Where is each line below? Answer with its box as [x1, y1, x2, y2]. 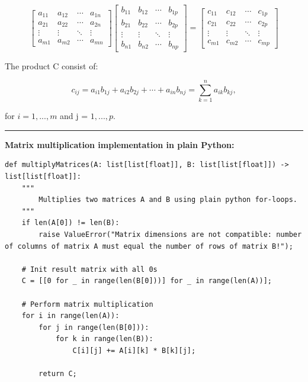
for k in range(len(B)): [55, 335, 153, 344]
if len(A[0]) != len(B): [21, 219, 120, 227]
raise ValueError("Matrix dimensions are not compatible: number [38, 230, 302, 239]
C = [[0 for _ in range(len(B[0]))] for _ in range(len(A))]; [21, 277, 272, 285]
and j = [60, 110, 88, 122]
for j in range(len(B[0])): [38, 323, 149, 332]
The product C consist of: [5, 59, 98, 72]
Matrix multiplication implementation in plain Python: [5, 138, 235, 150]
